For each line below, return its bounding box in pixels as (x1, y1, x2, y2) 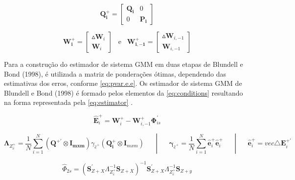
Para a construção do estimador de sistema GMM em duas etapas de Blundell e (4, 59, 243, 69)
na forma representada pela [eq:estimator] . (4, 97, 133, 107)
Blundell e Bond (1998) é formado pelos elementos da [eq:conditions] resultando (4, 87, 243, 98)
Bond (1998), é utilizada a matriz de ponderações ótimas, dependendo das (4, 68, 226, 79)
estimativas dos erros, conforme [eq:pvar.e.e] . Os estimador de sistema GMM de (4, 78, 242, 88)
